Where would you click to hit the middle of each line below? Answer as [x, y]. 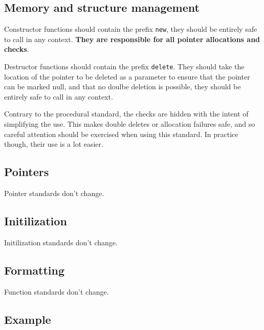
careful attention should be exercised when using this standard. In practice [121, 134]
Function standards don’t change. [57, 291]
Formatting [35, 270]
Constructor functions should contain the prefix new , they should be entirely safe [131, 29]
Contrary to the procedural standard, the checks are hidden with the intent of [126, 114]
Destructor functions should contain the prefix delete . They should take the [124, 66]
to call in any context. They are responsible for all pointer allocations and [132, 39]
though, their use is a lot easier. [54, 144]
